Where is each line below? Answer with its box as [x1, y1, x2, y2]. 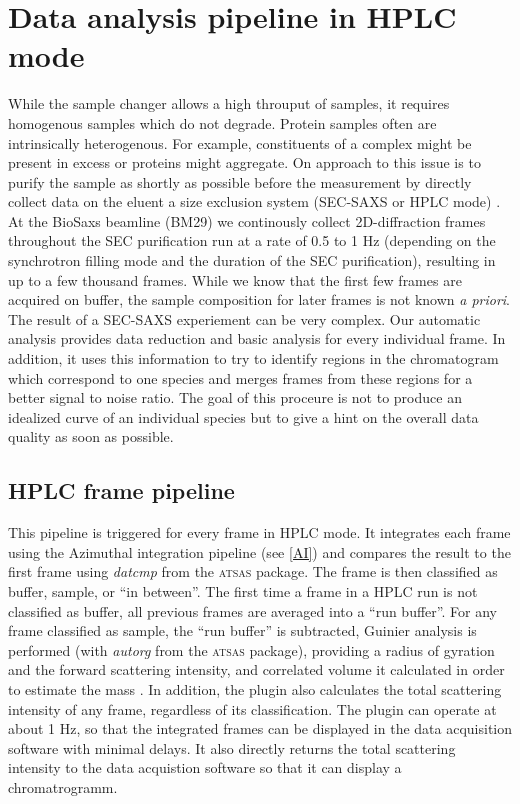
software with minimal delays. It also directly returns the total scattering [8, 737, 456, 758]
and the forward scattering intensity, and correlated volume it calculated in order [8, 659, 505, 680]
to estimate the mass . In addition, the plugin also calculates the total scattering [8, 678, 502, 699]
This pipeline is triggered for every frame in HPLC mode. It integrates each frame [8, 522, 511, 543]
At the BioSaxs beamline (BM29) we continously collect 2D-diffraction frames [8, 210, 486, 231]
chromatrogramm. [8, 776, 118, 797]
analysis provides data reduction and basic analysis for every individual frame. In [8, 328, 506, 349]
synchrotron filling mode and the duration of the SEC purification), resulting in [8, 250, 496, 271]
